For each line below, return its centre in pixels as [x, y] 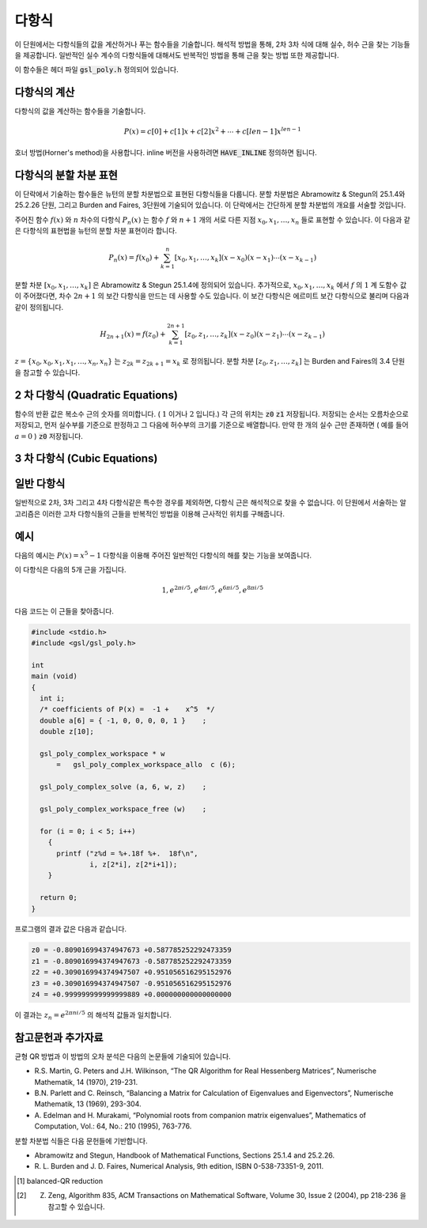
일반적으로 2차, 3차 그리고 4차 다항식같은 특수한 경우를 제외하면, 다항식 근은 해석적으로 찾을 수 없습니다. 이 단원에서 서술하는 [206, 503]
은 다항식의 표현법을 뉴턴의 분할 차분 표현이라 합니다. [96, 230]
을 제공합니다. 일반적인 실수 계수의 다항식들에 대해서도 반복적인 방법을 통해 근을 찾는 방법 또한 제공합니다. [177, 55]
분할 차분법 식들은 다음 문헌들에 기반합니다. [81, 1141]
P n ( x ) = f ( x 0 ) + [134, 259]
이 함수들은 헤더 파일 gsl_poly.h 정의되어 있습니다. [96, 70]
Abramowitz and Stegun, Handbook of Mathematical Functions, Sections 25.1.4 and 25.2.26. [185, 1155]
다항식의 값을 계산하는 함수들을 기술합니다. [80, 111]
